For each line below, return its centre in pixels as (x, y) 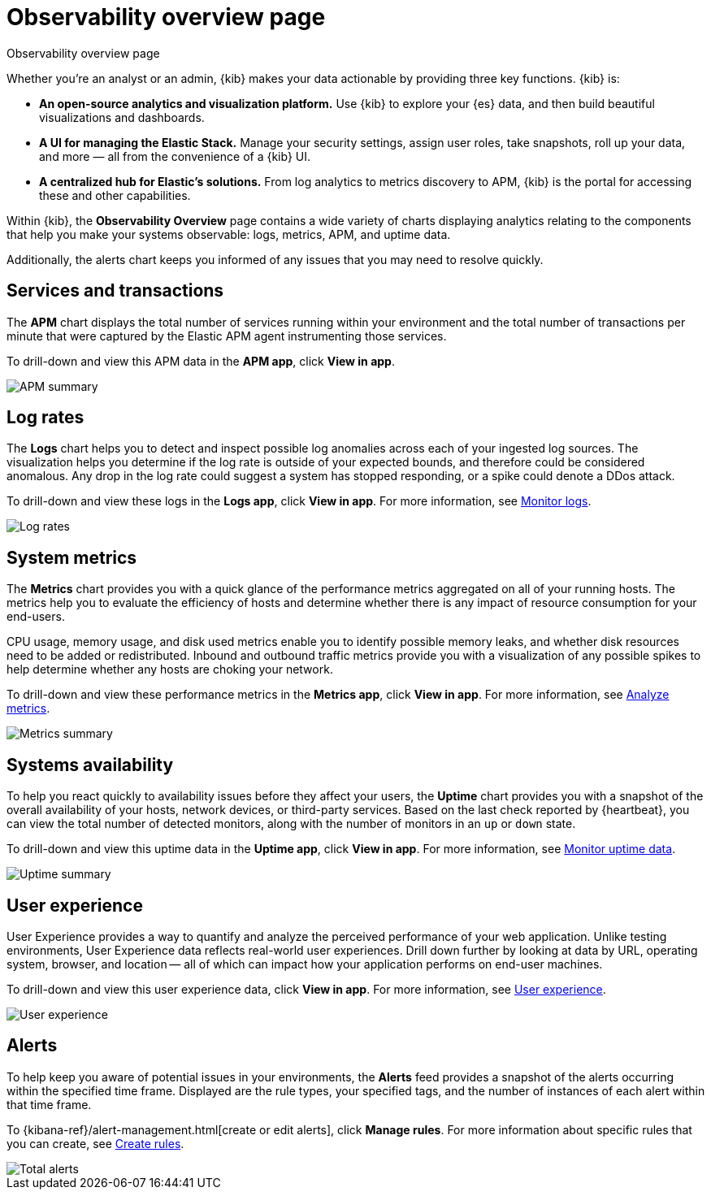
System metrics (72, 557)
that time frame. (49, 1104)
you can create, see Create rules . (95, 1143)
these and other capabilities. (115, 195)
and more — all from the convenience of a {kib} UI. (175, 156)
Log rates (46, 418)
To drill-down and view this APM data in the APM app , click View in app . (201, 361)
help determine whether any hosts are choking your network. (170, 669)
